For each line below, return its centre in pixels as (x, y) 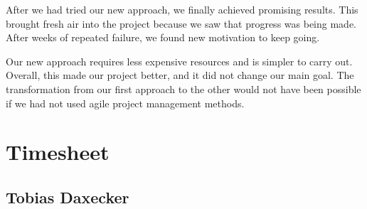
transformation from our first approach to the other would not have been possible (183, 89)
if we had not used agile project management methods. (125, 103)
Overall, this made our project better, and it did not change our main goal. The (180, 75)
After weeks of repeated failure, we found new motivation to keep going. (163, 37)
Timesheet (58, 152)
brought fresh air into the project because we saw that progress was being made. (181, 23)
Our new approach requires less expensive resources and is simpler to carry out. (179, 61)
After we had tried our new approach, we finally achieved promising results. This (182, 9)
